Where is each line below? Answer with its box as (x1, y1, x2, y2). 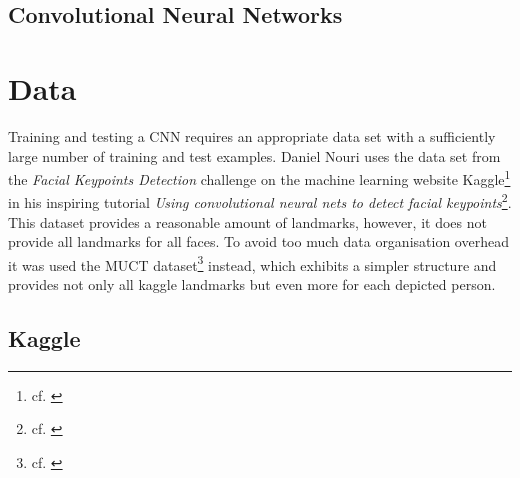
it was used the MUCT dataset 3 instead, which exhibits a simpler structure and (8, 251, 497, 275)
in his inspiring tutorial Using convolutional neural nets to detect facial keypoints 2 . (8, 189, 512, 212)
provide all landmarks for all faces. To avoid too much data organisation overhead (8, 231, 509, 252)
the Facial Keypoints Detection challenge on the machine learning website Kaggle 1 (8, 166, 511, 189)
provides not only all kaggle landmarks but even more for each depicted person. (8, 274, 496, 295)
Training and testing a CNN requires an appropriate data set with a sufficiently (8, 125, 496, 146)
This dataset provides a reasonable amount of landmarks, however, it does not (8, 211, 487, 232)
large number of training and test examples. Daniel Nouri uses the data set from (8, 145, 501, 166)
